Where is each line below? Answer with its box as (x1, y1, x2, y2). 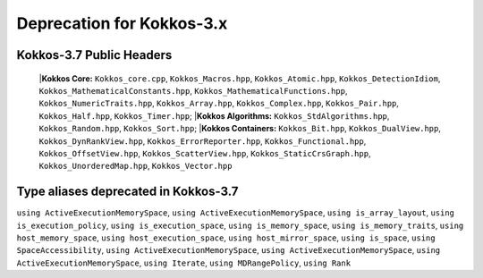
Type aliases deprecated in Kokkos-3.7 (16, 184, 239, 199)
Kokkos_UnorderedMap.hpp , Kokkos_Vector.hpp (38, 161, 233, 172)
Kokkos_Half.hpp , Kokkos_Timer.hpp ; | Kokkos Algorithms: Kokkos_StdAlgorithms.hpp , (38, 110, 390, 121)
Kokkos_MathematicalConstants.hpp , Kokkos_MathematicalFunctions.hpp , (38, 85, 348, 96)
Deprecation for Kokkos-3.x (16, 13, 228, 33)
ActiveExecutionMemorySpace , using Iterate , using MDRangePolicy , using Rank (16, 257, 352, 268)
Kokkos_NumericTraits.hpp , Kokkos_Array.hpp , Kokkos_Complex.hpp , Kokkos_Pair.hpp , (38, 98, 400, 109)
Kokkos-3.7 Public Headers (16, 47, 173, 63)
